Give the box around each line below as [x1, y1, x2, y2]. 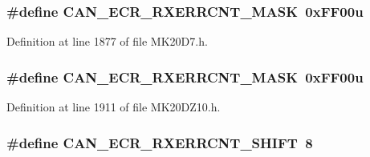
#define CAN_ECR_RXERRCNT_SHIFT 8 [6, 132, 313, 152]
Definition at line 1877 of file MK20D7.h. [6, 33, 208, 50]
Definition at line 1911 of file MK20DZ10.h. [6, 99, 221, 115]
